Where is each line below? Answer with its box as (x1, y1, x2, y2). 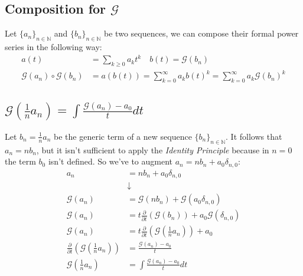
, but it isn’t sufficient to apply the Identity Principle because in (36, 143, 269, 156)
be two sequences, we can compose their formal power (104, 27, 299, 40)
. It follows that (226, 130, 282, 142)
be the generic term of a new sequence (54, 130, 192, 142)
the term (5, 155, 36, 167)
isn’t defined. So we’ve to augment (48, 155, 173, 167)
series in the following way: (5, 41, 102, 52)
